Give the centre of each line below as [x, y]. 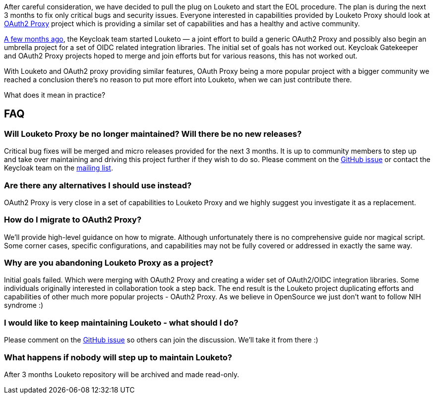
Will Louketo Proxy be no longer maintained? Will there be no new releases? [153, 134]
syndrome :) [24, 305]
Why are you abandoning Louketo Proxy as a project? [109, 263]
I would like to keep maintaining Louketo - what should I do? [121, 322]
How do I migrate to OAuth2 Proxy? [73, 220]
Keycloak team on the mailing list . [59, 168]
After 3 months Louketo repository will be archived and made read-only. [122, 374]
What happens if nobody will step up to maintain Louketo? [118, 357]
